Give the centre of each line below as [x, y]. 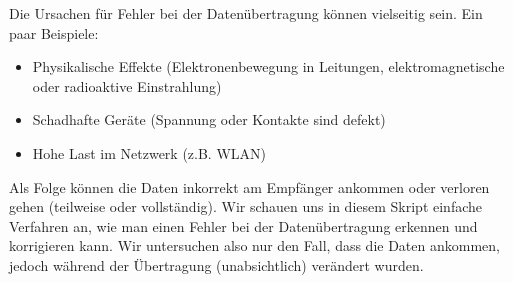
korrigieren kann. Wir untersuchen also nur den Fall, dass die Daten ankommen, [254, 245]
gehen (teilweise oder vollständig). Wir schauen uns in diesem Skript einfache [246, 206]
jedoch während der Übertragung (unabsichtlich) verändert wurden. [216, 264]
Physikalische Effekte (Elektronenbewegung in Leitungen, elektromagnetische [268, 66]
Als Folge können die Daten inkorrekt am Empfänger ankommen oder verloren [249, 186]
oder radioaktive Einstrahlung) [127, 85]
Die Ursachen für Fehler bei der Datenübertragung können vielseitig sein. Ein [246, 13]
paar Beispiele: [54, 32]
